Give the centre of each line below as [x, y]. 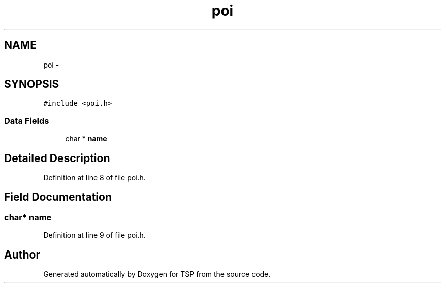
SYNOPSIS [32, 84]
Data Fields [27, 121]
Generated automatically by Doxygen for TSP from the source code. [157, 274]
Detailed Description [57, 158]
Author [22, 254]
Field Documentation [58, 197]
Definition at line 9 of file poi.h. [94, 235]
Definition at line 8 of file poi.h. [94, 178]
